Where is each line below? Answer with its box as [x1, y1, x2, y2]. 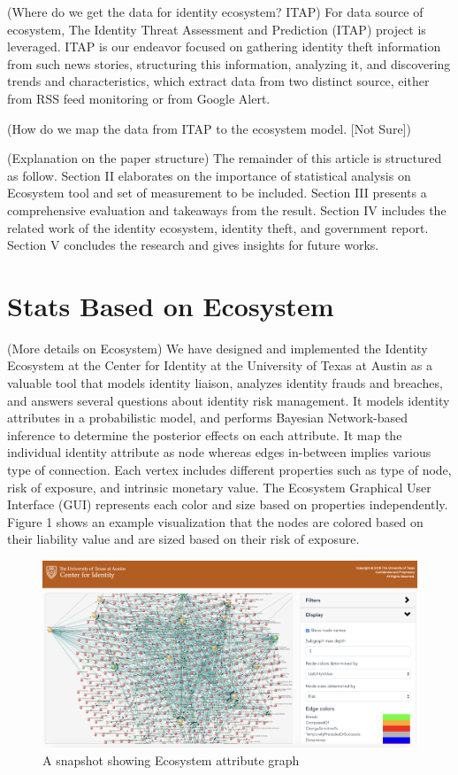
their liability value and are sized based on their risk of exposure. [7, 530, 360, 548]
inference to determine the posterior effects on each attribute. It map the [7, 425, 402, 444]
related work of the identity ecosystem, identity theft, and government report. [7, 218, 429, 236]
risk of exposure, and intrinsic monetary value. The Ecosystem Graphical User [7, 477, 431, 496]
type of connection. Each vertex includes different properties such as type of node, [7, 461, 452, 478]
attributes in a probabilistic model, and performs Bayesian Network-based [7, 408, 408, 427]
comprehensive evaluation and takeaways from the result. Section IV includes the [7, 200, 447, 219]
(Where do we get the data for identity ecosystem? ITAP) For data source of [7, 3, 424, 20]
